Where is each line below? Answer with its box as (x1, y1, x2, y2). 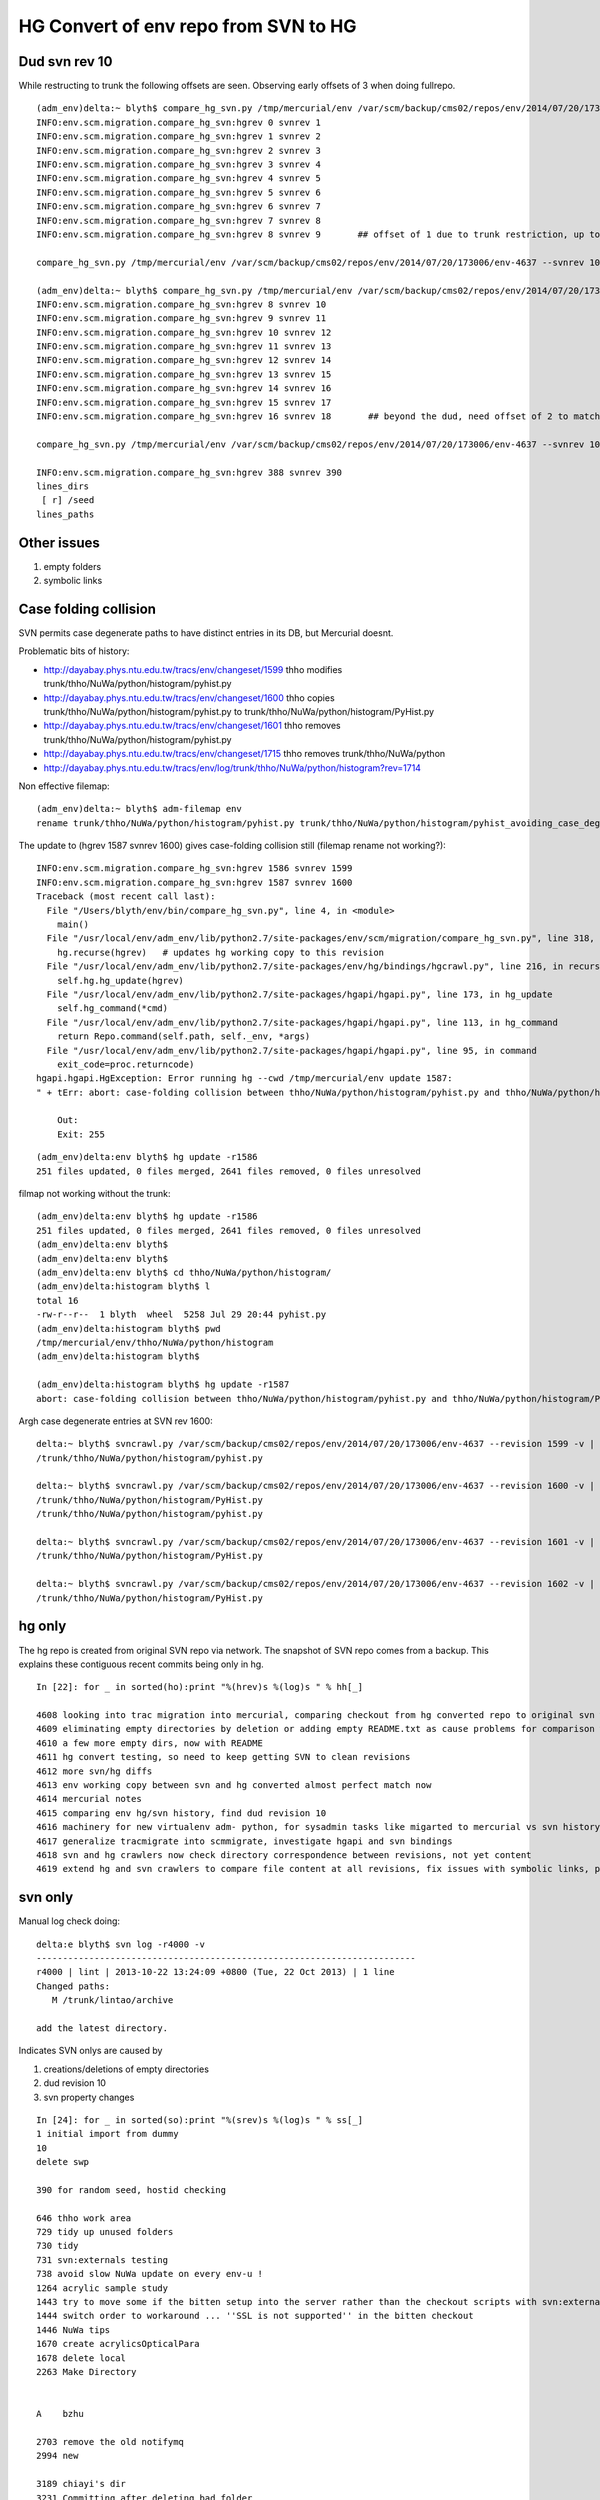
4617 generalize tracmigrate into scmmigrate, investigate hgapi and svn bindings (36, 1835, 453, 1847)
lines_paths (36, 508, 95, 520)
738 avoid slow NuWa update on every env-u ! (36, 2268, 264, 2280)
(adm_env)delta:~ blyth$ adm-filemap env (36, 803, 242, 815)
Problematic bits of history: (18, 645, 130, 657)
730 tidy (36, 2240, 79, 2252)
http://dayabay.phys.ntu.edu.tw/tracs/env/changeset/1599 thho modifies (43, 663, 343, 675)
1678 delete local (36, 2352, 127, 2364)
